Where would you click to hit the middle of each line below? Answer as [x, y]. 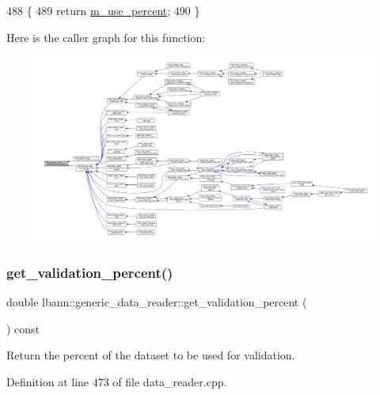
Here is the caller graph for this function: [106, 37]
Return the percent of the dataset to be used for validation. [151, 355]
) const [23, 328]
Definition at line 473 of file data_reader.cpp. [117, 381]
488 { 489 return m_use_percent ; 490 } [103, 10]
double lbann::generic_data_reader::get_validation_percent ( [157, 301]
